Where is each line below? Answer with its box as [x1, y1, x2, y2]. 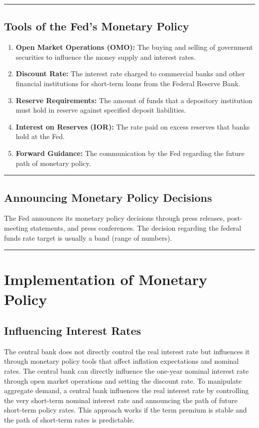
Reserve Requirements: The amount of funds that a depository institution [15, 95, 253, 105]
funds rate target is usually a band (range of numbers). [4, 232, 172, 243]
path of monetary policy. [15, 157, 91, 168]
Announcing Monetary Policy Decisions [4, 189, 212, 205]
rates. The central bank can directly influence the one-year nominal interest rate [4, 366, 249, 376]
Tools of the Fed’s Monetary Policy [4, 18, 189, 34]
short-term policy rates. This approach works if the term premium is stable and [4, 405, 247, 415]
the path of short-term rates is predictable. [4, 415, 135, 425]
